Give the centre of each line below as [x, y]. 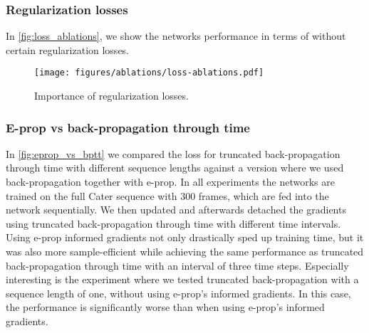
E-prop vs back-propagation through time [128, 127]
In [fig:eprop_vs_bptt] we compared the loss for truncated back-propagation [173, 153]
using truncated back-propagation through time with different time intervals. [173, 223]
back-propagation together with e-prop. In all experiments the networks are [170, 182]
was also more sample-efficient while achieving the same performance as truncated [185, 252]
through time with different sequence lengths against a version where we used [175, 168]
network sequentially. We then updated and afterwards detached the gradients [176, 210]
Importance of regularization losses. [111, 96]
